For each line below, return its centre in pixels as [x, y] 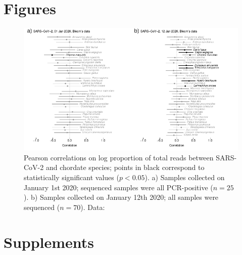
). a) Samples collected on [185, 177]
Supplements [49, 242]
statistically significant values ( [71, 177]
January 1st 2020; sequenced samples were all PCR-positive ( [118, 187]
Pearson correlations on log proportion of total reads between [119, 157]
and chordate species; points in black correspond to [125, 167]
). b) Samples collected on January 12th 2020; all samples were [121, 197]
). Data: [93, 207]
